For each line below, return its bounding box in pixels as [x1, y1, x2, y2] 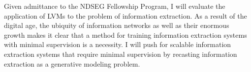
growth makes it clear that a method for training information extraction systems [4, 29, 247, 40]
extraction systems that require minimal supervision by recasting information [4, 48, 237, 59]
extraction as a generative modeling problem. [4, 58, 140, 69]
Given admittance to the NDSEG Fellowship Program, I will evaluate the [4, 1, 225, 11]
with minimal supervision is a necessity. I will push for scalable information [4, 39, 231, 49]
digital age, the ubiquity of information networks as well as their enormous [4, 20, 229, 30]
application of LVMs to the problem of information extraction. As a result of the [4, 10, 247, 21]
